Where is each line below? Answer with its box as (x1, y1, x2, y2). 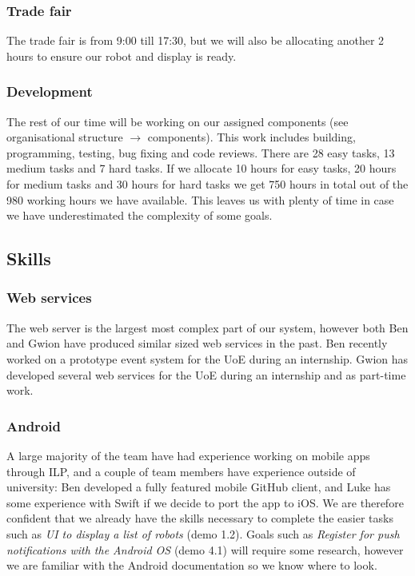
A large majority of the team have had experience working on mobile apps (6, 447, 370, 463)
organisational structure (6, 129, 123, 145)
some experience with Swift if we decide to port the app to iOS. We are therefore (6, 494, 404, 510)
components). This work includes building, (147, 129, 356, 145)
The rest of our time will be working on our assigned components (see (6, 113, 349, 129)
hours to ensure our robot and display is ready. (6, 47, 237, 64)
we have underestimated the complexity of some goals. (6, 207, 273, 224)
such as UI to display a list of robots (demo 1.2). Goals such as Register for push (6, 525, 400, 542)
